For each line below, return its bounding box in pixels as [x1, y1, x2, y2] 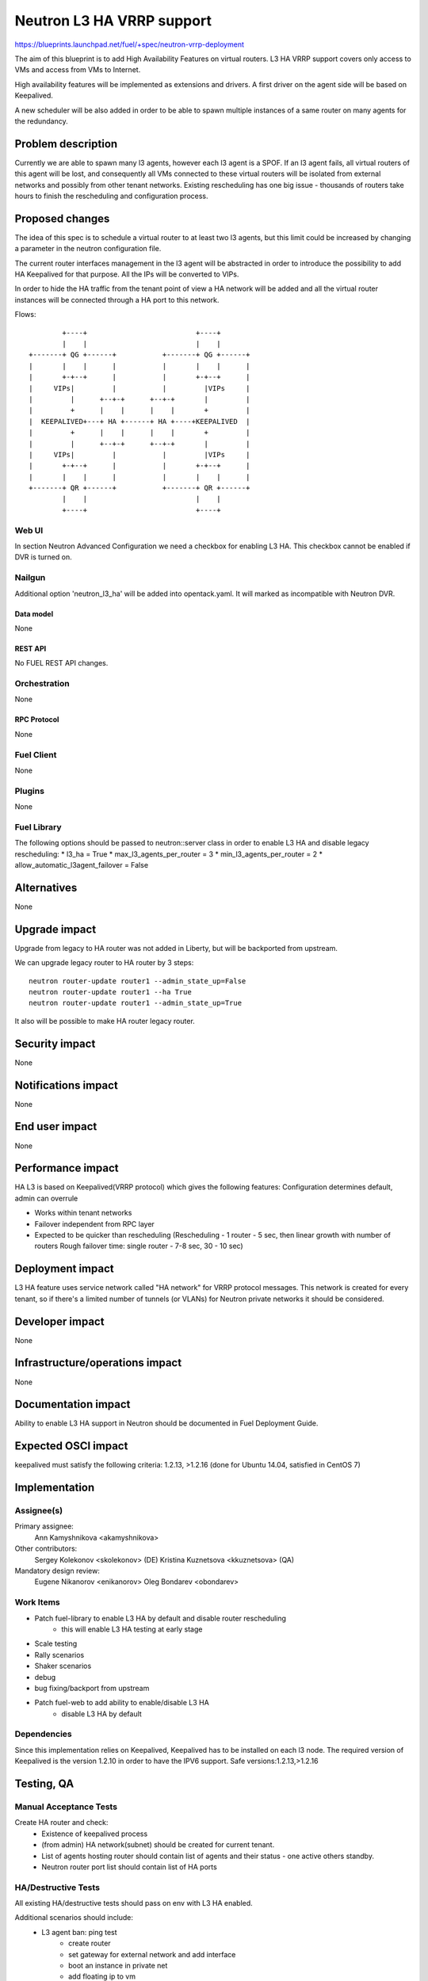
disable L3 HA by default [61, 1708, 142, 1719]
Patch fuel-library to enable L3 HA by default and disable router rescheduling [34, 1613, 287, 1623]
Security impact [14, 1036, 96, 1050]
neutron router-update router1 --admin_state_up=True [29, 998, 242, 1008]
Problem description [14, 137, 118, 151]
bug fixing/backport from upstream [34, 1683, 150, 1693]
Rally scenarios [34, 1650, 85, 1659]
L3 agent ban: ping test [41, 1927, 118, 1937]
